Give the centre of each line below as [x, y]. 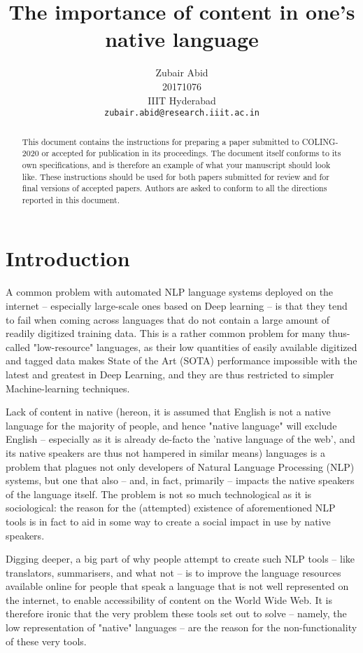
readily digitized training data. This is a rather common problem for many [165, 333]
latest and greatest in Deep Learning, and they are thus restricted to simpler [170, 374]
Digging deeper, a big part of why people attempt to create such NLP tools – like [180, 559]
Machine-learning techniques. [68, 388]
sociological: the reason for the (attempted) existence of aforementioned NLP [171, 508]
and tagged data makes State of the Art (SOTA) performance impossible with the [181, 360]
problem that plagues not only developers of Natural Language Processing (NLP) [180, 466]
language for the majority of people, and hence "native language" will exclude [171, 425]
